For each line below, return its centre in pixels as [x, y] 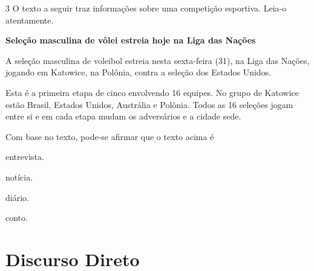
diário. [17, 197]
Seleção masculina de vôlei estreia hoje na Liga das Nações [131, 40]
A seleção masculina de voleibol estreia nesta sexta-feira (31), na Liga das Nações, [158, 60]
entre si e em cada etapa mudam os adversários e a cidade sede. [123, 116]
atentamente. [30, 20]
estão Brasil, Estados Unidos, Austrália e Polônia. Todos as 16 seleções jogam [149, 104]
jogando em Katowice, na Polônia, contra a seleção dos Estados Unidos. [139, 72]
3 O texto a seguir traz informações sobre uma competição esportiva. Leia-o [146, 8]
